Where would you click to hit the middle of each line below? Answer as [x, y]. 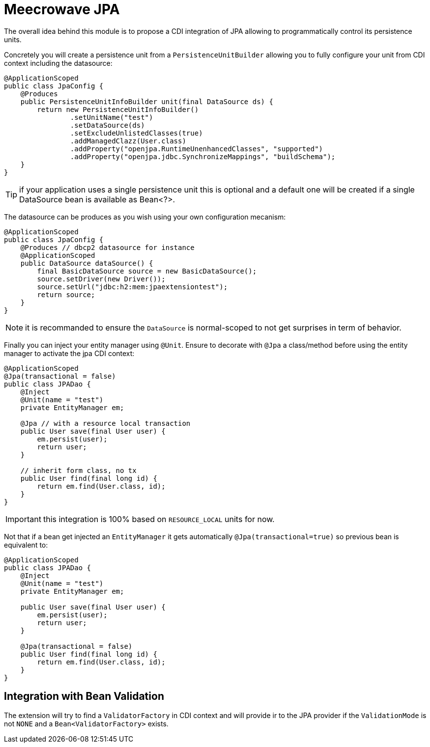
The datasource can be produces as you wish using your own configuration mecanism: [145, 217]
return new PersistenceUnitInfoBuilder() [118, 109]
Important [23, 519]
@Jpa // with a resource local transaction [105, 423]
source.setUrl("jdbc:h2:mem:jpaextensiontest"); [132, 287]
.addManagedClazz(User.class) [128, 141]
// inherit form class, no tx [78, 470]
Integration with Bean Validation [84, 696]
